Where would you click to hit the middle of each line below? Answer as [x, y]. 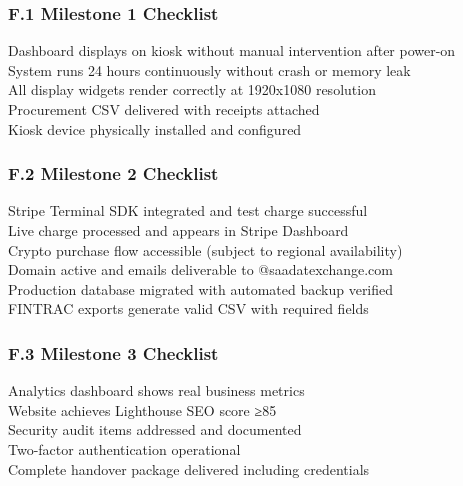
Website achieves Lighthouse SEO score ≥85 [142, 409]
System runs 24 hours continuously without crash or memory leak [209, 69]
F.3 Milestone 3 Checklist [113, 352]
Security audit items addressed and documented [155, 429]
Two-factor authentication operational [124, 448]
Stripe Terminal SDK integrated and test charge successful [188, 210]
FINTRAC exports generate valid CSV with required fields [188, 308]
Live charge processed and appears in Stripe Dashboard [178, 230]
